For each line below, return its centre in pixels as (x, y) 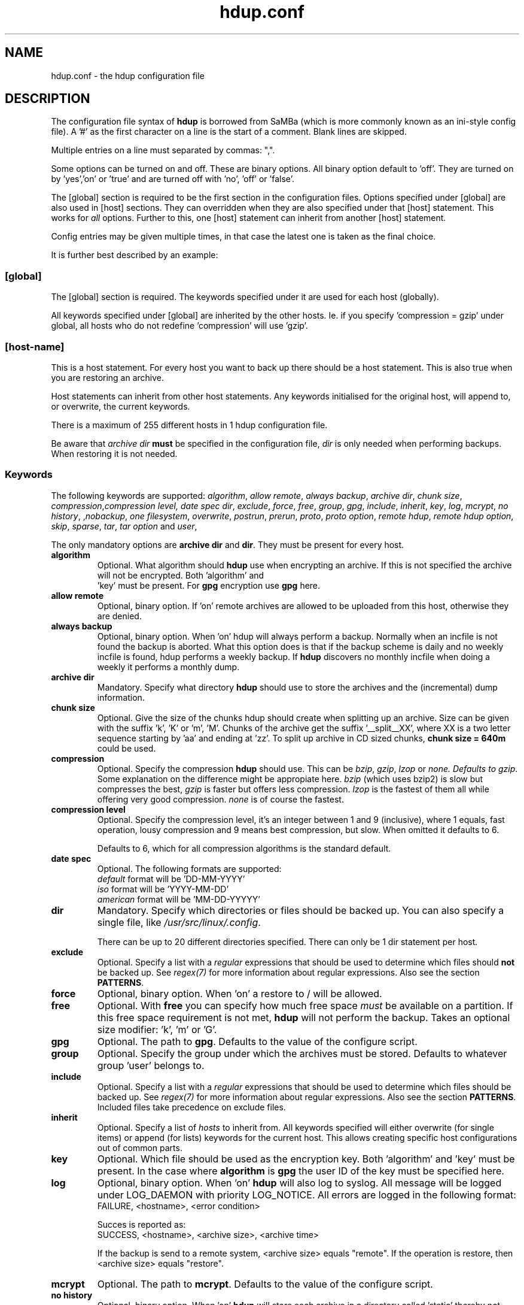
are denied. (119, 616)
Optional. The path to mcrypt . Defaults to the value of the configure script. (265, 1284)
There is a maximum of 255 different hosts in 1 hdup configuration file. (189, 425)
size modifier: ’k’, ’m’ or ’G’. (157, 1029)
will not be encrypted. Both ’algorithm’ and (181, 575)
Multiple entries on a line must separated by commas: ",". (163, 150)
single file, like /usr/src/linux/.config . (179, 922)
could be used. (127, 748)
